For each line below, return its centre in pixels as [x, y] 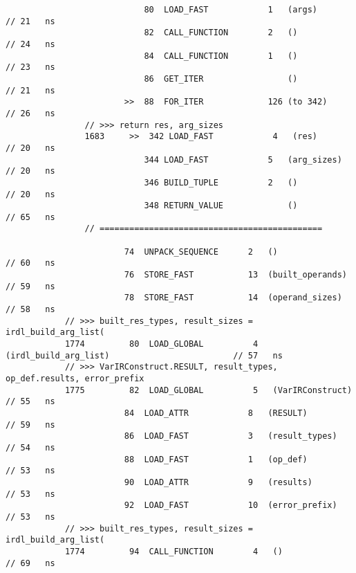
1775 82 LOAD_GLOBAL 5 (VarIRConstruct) [208, 390]
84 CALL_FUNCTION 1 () [221, 56]
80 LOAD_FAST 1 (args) [231, 10]
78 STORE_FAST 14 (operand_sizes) [233, 298]
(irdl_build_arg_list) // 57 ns [144, 355]
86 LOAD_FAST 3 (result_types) [231, 436]
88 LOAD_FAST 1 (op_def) [216, 459]
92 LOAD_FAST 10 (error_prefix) [231, 506]
